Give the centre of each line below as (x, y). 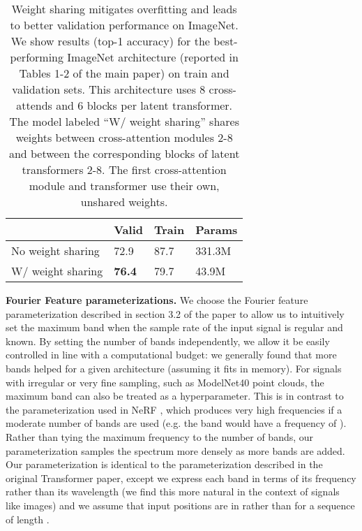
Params (217, 230)
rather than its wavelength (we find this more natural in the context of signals (173, 492)
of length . (28, 519)
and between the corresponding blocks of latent (124, 153)
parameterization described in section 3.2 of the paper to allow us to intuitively (175, 313)
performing (37, 57)
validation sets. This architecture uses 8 (109, 89)
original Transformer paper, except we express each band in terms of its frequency (181, 478)
